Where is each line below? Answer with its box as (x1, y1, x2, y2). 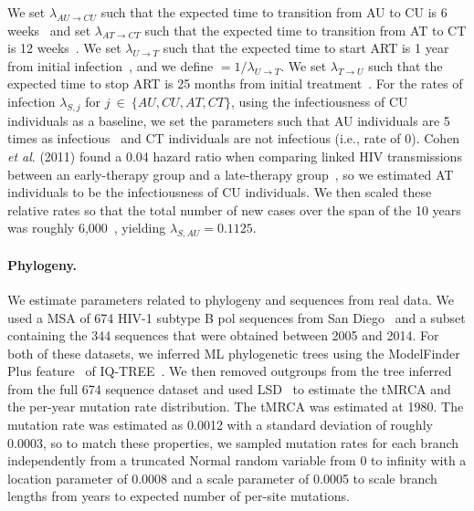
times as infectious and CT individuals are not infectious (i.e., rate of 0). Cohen (7, 129, 460, 148)
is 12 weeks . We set (7, 38, 121, 57)
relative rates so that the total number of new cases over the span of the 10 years (7, 200, 461, 219)
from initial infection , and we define (7, 56, 214, 75)
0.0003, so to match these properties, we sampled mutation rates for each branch (7, 433, 459, 452)
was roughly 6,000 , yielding (7, 218, 166, 237)
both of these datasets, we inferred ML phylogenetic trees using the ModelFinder (7, 343, 460, 362)
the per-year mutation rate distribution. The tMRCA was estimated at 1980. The (7, 397, 464, 416)
